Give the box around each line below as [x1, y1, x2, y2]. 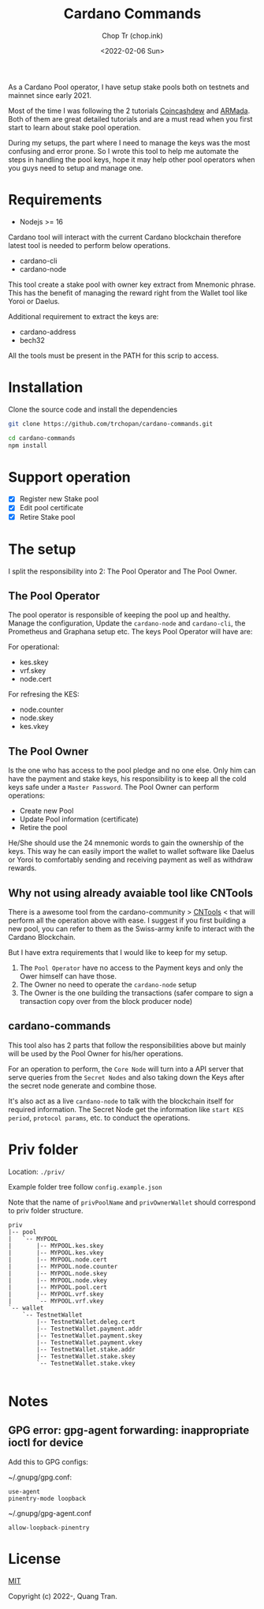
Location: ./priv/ [8, 1167, 65, 1176]
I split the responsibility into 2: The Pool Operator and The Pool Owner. [8, 566, 237, 576]
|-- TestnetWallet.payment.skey [36, 1332, 143, 1340]
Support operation [8, 468, 132, 486]
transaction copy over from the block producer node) [19, 996, 193, 1006]
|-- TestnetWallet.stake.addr [36, 1345, 136, 1353]
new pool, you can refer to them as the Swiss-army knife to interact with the [8, 923, 255, 933]
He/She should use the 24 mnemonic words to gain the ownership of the [8, 838, 244, 848]
